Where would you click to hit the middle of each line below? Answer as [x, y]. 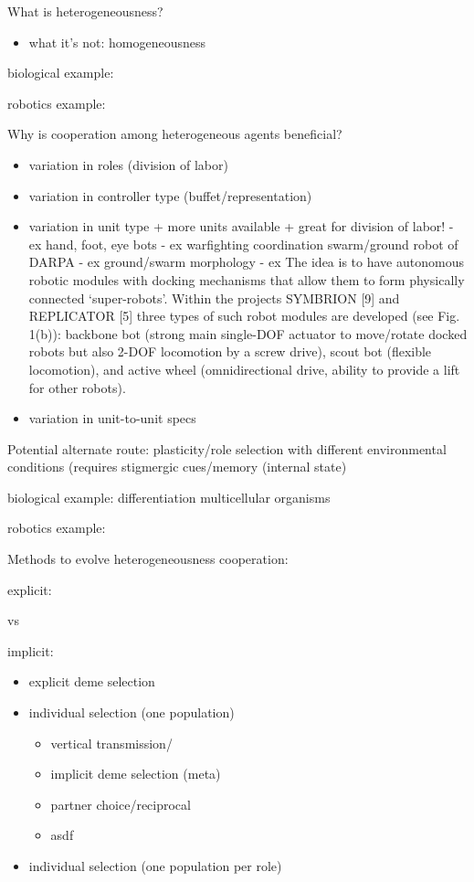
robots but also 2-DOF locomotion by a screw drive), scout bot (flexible [230, 351]
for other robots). [77, 387]
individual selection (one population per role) [155, 866]
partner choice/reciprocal [121, 804]
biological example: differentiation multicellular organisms [169, 497]
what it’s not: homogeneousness [117, 42]
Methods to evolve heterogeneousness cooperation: [148, 559]
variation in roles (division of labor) [128, 164]
